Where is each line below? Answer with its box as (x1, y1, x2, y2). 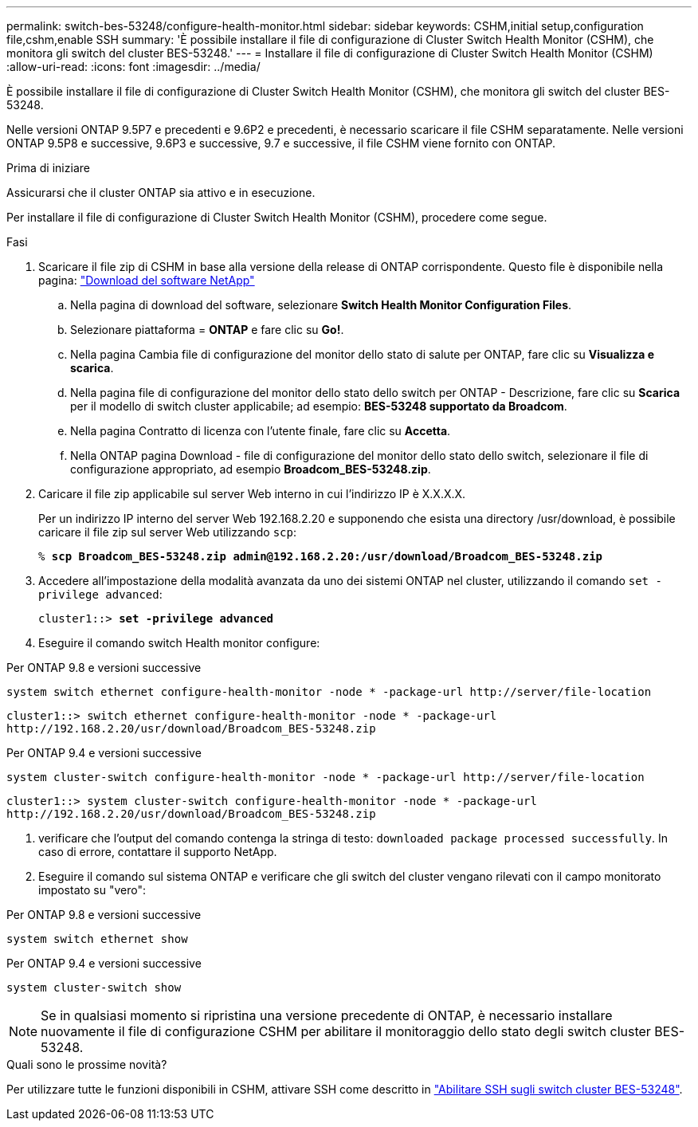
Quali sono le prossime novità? (6, 1058, 167, 1071)
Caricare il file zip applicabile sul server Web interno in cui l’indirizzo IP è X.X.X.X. (38, 487, 466, 501)
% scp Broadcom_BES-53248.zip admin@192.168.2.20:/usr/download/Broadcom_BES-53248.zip (38, 550, 603, 563)
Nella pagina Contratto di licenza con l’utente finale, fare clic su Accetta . (70, 424, 451, 438)
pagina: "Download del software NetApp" (38, 273, 255, 287)
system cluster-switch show (6, 981, 182, 994)
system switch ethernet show (6, 933, 188, 945)
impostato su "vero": (38, 883, 146, 897)
